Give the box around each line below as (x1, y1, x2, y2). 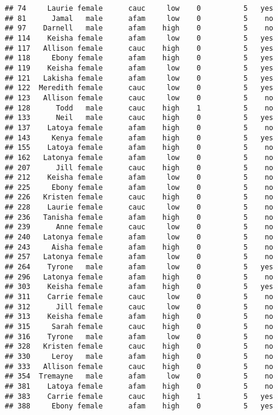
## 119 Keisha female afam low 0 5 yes (5, 63, 274, 72)
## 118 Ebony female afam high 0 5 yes (5, 54, 274, 63)
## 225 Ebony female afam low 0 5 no (5, 183, 274, 192)
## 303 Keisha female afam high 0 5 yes (5, 282, 274, 291)
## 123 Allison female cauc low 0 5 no (5, 93, 274, 102)
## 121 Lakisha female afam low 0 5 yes (5, 73, 274, 82)
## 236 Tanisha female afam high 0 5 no (5, 213, 274, 222)
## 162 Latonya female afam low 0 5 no (5, 153, 274, 162)
